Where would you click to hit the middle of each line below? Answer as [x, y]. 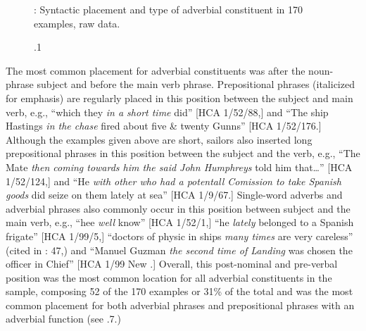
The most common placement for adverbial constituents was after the [156, 70]
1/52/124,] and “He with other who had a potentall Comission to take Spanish [173, 181]
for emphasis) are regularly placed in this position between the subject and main [179, 98]
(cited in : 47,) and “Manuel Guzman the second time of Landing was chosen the [179, 250]
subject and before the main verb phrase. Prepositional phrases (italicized [196, 84]
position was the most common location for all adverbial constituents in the [169, 277]
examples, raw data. [77, 23]
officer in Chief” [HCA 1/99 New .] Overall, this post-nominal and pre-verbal [172, 264]
